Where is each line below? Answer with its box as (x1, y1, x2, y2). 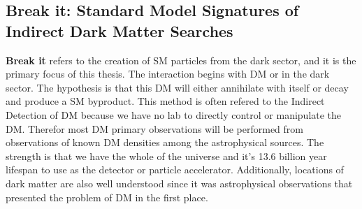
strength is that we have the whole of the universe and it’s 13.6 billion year (6, 148, 327, 163)
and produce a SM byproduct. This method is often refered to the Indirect (6, 94, 325, 108)
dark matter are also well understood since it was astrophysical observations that (6, 175, 353, 190)
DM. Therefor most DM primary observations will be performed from (6, 121, 304, 136)
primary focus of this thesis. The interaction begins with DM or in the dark (6, 66, 330, 81)
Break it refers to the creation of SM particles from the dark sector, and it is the (6, 52, 356, 67)
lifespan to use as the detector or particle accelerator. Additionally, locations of (6, 162, 344, 177)
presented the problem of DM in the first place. (6, 189, 208, 204)
